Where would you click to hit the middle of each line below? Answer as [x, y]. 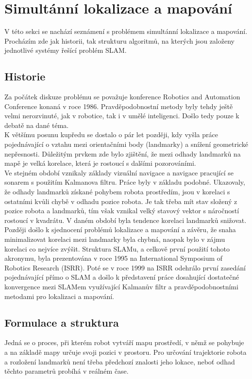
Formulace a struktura [62, 322]
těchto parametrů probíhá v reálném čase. [67, 371]
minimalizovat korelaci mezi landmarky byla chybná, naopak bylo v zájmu [115, 239]
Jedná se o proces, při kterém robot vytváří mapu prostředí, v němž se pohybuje [124, 342]
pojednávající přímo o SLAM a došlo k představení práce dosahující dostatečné [122, 277]
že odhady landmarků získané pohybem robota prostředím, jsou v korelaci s [117, 192]
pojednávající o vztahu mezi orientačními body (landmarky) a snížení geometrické [126, 144]
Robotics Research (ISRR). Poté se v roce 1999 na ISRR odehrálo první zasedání [125, 267]
